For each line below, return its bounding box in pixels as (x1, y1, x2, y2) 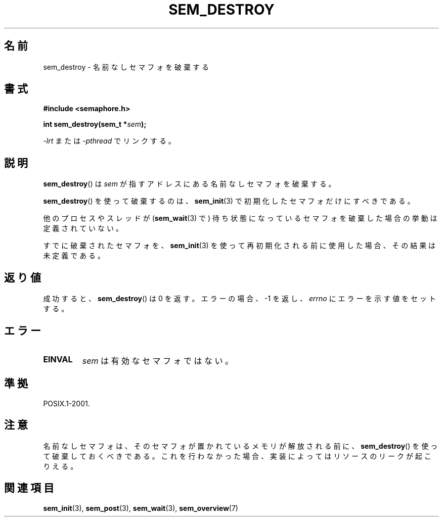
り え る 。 (43, 461, 78, 470)
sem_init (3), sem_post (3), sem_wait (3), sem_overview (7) (43, 503, 238, 512)
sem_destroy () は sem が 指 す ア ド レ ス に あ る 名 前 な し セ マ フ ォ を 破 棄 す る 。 (43, 179, 336, 188)
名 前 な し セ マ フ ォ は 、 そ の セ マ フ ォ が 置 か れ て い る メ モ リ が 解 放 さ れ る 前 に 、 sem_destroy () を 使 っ (43, 441, 438, 450)
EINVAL (43, 354, 73, 364)
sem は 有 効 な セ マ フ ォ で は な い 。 (82, 355, 233, 366)
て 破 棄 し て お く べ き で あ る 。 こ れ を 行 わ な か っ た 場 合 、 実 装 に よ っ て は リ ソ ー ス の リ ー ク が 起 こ (43, 451, 431, 460)
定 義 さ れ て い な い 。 (43, 224, 123, 233)
